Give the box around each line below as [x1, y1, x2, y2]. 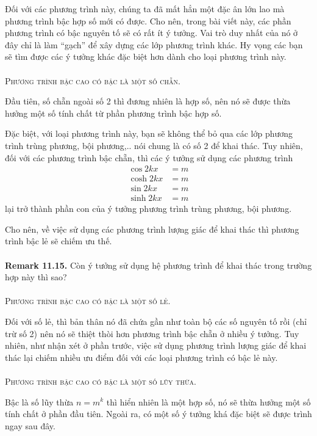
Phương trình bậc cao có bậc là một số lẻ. [5, 294, 171, 307]
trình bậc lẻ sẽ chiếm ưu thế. [5, 234, 112, 247]
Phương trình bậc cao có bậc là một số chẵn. [5, 74, 180, 87]
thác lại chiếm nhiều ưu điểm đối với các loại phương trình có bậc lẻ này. [5, 351, 278, 363]
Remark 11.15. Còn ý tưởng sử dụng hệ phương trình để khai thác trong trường [5, 258, 312, 271]
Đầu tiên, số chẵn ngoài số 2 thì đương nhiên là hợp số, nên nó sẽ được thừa [5, 95, 291, 107]
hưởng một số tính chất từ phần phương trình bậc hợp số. [5, 106, 222, 119]
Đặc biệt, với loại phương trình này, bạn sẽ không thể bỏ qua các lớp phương [5, 127, 293, 140]
